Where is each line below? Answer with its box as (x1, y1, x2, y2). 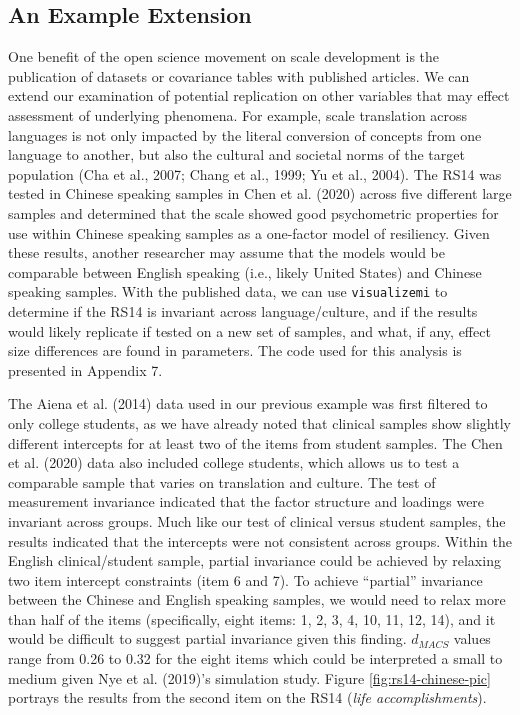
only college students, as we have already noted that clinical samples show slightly (8, 412, 511, 433)
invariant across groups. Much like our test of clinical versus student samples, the (8, 510, 506, 531)
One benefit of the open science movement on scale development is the (8, 46, 440, 67)
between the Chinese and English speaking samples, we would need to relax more (8, 589, 506, 610)
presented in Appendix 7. (8, 359, 163, 380)
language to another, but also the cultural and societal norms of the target (8, 144, 465, 165)
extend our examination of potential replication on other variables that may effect (8, 85, 510, 106)
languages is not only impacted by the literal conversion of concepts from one (8, 124, 482, 145)
